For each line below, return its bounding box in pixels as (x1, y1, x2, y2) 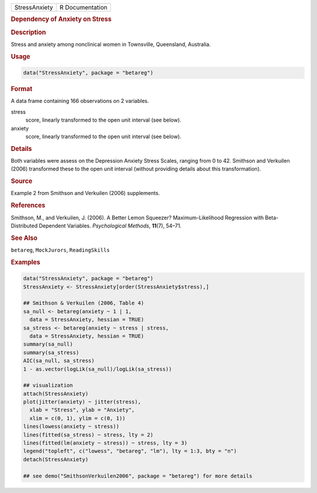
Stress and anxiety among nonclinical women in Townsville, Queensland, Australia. (11, 41, 211, 48)
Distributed (11, 222, 38, 229)
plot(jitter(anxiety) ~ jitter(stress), (23, 398, 141, 405)
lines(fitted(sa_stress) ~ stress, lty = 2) (23, 431, 154, 438)
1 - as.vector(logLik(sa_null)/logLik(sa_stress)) (23, 365, 173, 373)
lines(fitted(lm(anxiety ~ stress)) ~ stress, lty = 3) (23, 440, 188, 447)
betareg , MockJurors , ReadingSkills (11, 246, 110, 253)
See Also (11, 234, 38, 242)
